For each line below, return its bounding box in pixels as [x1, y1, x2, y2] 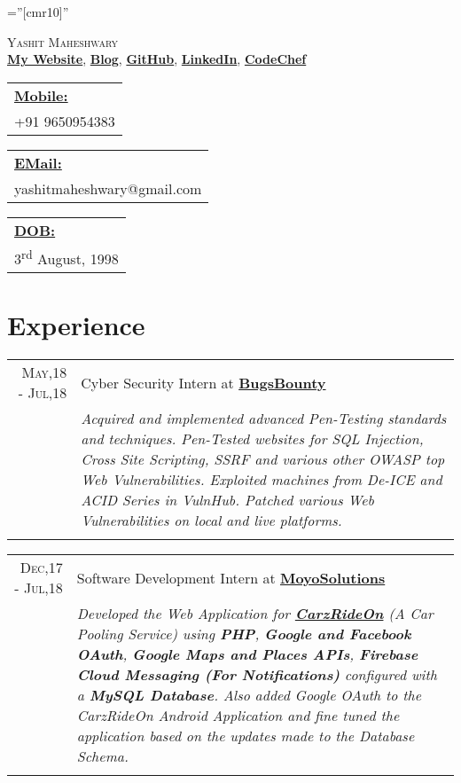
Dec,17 [20, 557, 63, 578]
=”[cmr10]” [7, 3, 69, 20]
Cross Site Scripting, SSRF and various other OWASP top [81, 449, 445, 470]
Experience [7, 307, 145, 343]
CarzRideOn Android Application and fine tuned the [76, 705, 400, 726]
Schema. [76, 746, 129, 767]
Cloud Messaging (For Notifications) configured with [76, 664, 437, 685]
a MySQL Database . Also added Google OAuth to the [76, 685, 422, 706]
